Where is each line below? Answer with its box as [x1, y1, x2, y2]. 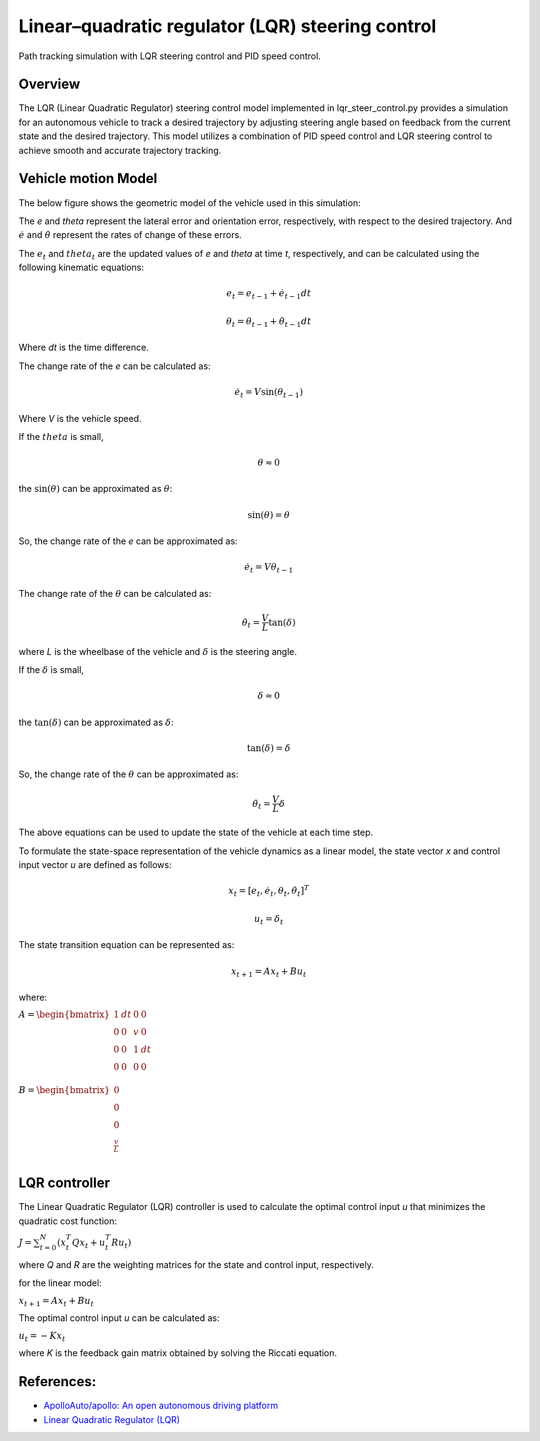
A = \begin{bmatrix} [18, 1009, 110, 1020]
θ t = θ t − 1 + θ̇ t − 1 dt [226, 315, 312, 329]
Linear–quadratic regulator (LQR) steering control [18, 15, 437, 37]
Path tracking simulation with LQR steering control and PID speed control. [18, 50, 322, 62]
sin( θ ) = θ [247, 509, 290, 520]
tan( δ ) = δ [246, 742, 291, 754]
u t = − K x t [18, 1330, 66, 1344]
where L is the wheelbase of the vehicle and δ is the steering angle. [18, 645, 298, 657]
